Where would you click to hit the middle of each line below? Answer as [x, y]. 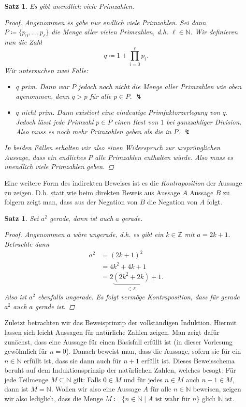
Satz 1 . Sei [22, 218]
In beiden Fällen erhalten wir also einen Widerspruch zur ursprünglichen [112, 148]
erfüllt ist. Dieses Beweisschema [188, 360]
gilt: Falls [87, 379]
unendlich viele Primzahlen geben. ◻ [59, 166]
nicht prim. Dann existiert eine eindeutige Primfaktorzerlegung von [121, 112]
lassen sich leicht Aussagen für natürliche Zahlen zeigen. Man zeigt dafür [112, 332]
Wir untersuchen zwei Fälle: [46, 70]
